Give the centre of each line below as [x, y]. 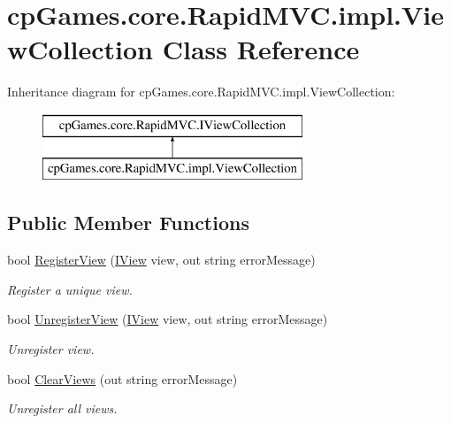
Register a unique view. [70, 289]
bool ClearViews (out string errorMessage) [122, 378]
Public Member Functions [128, 223]
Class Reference [261, 49]
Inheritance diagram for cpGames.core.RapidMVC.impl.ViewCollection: [201, 92]
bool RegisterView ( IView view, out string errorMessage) [161, 260]
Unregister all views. [62, 408]
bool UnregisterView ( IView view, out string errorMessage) [168, 319]
